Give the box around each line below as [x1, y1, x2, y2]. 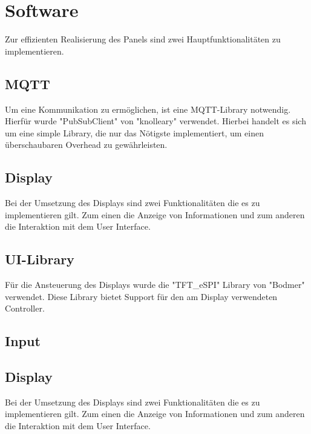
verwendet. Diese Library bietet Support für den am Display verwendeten [5, 290, 278, 302]
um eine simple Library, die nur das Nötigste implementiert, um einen [5, 126, 264, 139]
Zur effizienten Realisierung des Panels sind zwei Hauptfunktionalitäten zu [5, 33, 281, 45]
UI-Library [5, 250, 74, 269]
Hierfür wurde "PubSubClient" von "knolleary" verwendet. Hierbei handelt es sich [5, 115, 306, 127]
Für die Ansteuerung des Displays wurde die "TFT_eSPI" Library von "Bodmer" [5, 278, 305, 291]
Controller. [5, 302, 45, 315]
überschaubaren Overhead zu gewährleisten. [5, 138, 168, 151]
